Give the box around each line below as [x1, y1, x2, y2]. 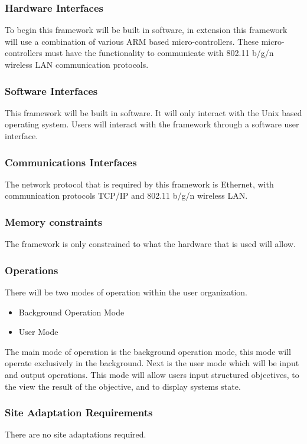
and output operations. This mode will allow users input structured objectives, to [5, 369, 299, 380]
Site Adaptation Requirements [5, 405, 153, 420]
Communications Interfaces [5, 154, 137, 169]
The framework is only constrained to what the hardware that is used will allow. [5, 238, 296, 250]
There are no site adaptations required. [5, 428, 146, 440]
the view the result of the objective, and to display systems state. [5, 380, 241, 392]
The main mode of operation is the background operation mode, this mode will [5, 345, 291, 357]
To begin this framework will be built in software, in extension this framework [5, 24, 288, 36]
